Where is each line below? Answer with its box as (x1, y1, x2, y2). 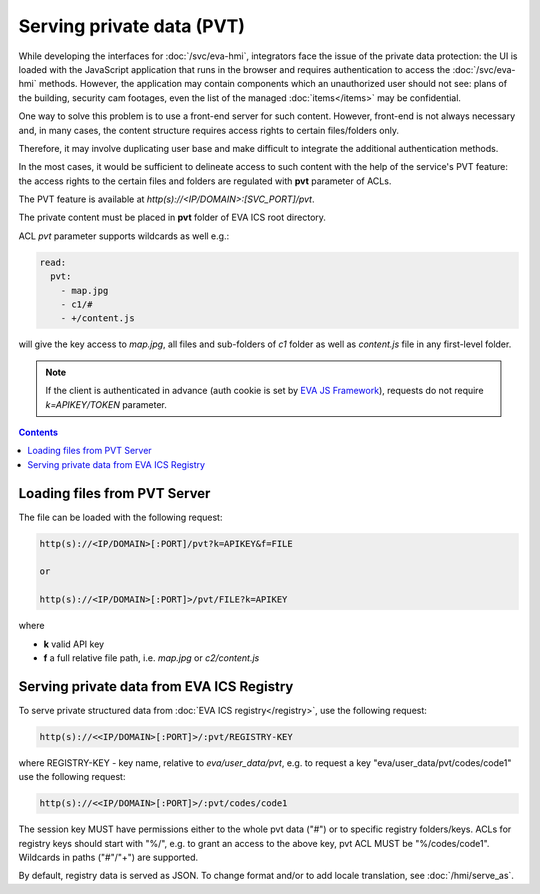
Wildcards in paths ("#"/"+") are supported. (18, 851, 199, 863)
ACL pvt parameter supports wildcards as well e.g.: (18, 230, 230, 242)
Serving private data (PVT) (18, 15, 245, 37)
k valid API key (43, 638, 105, 650)
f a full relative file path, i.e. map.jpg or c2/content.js (43, 651, 260, 664)
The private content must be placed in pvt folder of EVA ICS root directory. (18, 211, 327, 224)
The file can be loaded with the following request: (18, 511, 223, 523)
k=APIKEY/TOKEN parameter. (45, 398, 167, 410)
